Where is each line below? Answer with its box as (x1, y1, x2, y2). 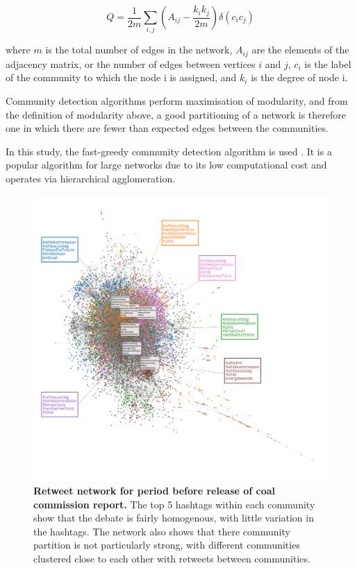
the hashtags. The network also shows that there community (33, 524, 290, 538)
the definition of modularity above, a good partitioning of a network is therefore (6, 107, 346, 121)
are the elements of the (251, 42, 349, 57)
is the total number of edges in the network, (45, 42, 233, 57)
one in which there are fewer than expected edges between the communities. (6, 121, 329, 135)
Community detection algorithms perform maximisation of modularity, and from (6, 93, 348, 107)
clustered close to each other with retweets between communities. (33, 551, 310, 566)
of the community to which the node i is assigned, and (6, 70, 237, 85)
